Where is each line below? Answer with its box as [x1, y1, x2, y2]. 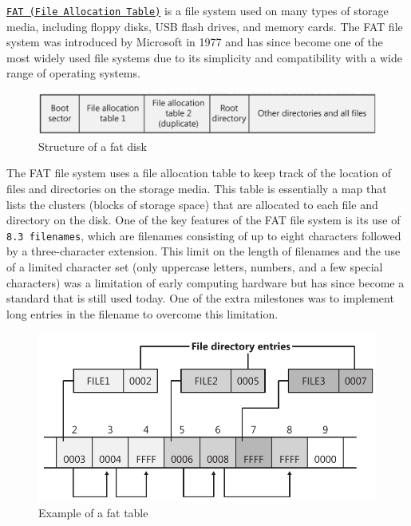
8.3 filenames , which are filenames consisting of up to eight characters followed [6, 227, 401, 243]
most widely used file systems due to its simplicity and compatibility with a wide [6, 49, 402, 65]
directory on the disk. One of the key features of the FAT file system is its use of [6, 212, 401, 228]
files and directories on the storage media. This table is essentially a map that [6, 180, 387, 196]
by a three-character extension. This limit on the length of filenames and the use [6, 243, 401, 259]
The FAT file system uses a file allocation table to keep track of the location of [6, 164, 391, 181]
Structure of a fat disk [38, 137, 147, 154]
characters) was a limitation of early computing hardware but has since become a [6, 274, 405, 291]
